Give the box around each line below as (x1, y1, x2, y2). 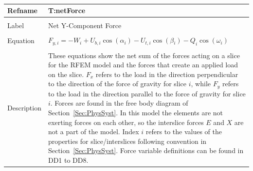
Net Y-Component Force (48, 20, 122, 31)
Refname (7, 5, 37, 16)
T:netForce (48, 5, 86, 16)
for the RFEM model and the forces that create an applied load (48, 60, 238, 70)
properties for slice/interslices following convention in (48, 136, 207, 146)
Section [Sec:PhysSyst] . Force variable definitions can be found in (48, 145, 244, 155)
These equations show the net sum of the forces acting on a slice (48, 50, 240, 60)
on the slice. (48, 69, 84, 79)
